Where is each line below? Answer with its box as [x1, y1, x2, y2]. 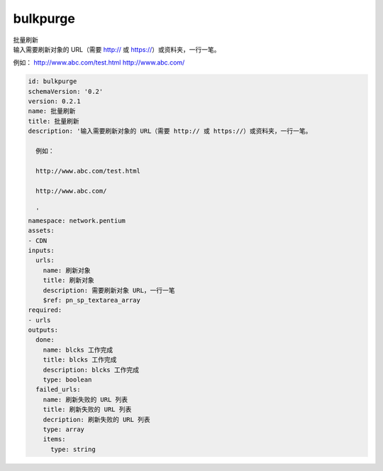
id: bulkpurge [28, 77, 77, 85]
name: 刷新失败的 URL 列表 [43, 395, 128, 404]
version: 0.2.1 [28, 97, 81, 106]
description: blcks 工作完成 [43, 366, 140, 374]
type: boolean [43, 376, 92, 384]
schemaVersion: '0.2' [28, 87, 104, 95]
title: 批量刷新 [28, 117, 79, 125]
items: [43, 435, 66, 443]
